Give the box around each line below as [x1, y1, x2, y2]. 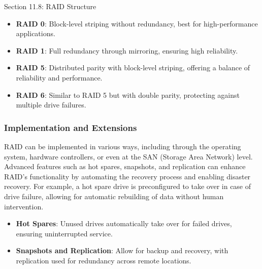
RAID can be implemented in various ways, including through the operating [4, 141, 241, 151]
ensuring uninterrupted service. [16, 228, 113, 238]
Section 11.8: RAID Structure [4, 1, 96, 11]
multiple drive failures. [16, 99, 86, 110]
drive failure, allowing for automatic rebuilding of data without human [4, 191, 224, 201]
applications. [16, 28, 55, 39]
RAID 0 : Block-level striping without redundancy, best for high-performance [16, 18, 258, 29]
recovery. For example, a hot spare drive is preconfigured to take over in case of [4, 181, 251, 192]
